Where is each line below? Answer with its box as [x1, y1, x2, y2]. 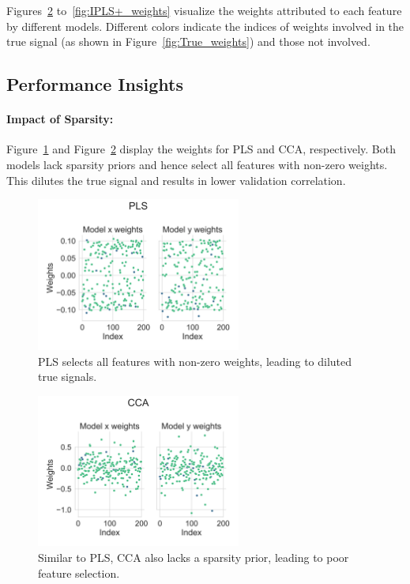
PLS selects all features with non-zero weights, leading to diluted [38, 352, 352, 369]
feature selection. [38, 564, 120, 581]
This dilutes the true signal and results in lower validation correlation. [6, 171, 346, 188]
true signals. [38, 368, 97, 385]
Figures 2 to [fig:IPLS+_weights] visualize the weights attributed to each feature [6, 2, 402, 18]
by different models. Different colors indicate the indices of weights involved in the [6, 17, 404, 34]
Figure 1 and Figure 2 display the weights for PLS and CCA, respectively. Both [6, 141, 396, 157]
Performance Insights [6, 72, 183, 96]
